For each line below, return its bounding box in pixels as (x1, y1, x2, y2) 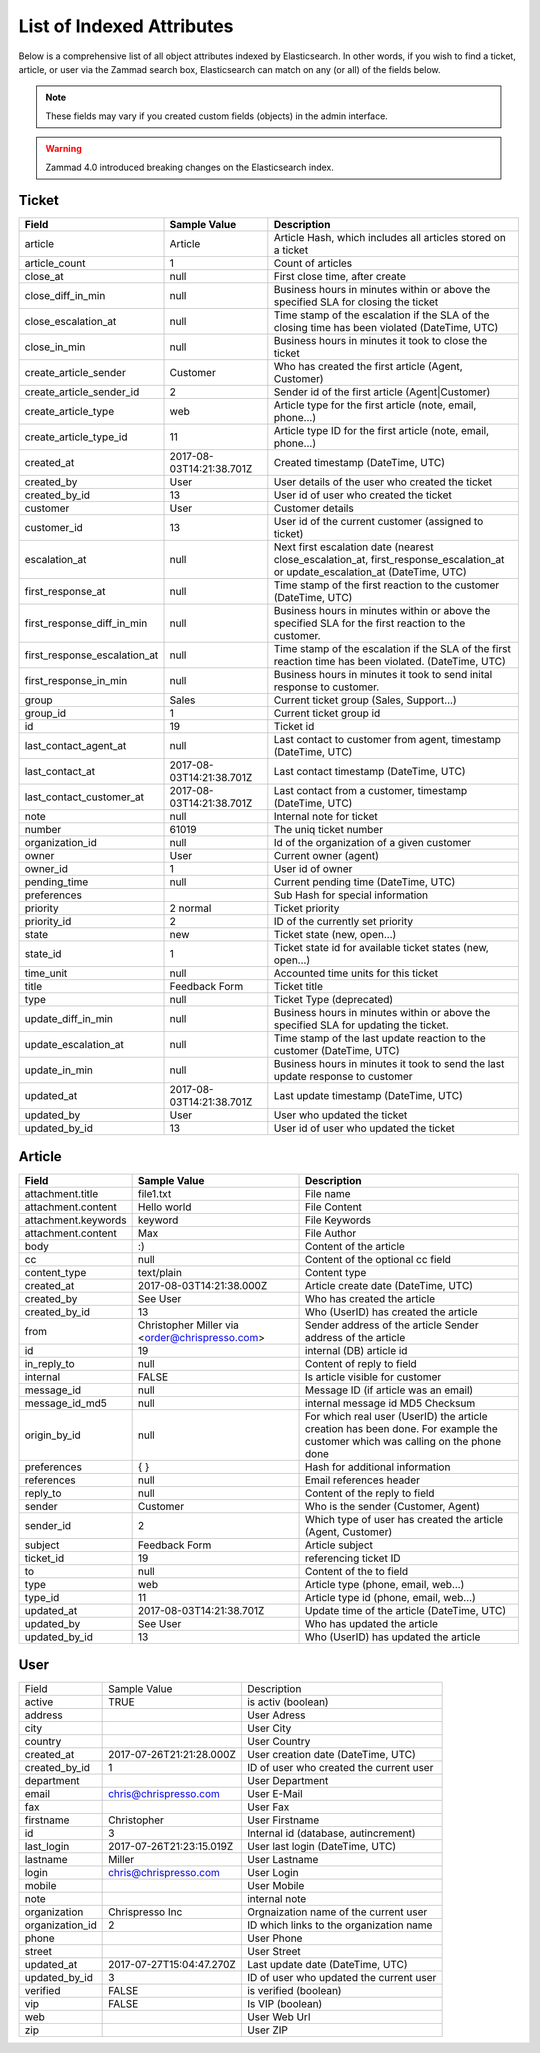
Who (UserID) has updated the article (305, 1630, 481, 1644)
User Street (246, 1945, 302, 1959)
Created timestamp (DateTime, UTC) (273, 456, 445, 470)
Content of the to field (305, 1564, 409, 1578)
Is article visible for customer (305, 1370, 442, 1384)
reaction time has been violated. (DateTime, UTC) (273, 655, 507, 669)
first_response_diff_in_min (24, 616, 148, 630)
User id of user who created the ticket (273, 488, 452, 502)
